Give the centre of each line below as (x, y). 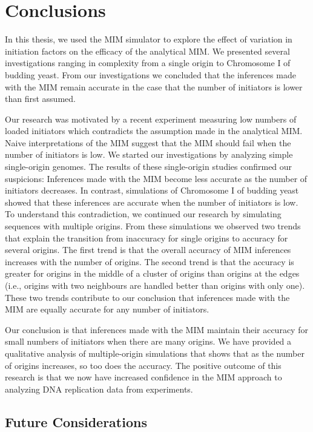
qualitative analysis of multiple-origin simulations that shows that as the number (155, 353)
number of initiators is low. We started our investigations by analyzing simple (149, 154)
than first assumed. (40, 99)
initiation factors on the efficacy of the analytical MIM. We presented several (147, 51)
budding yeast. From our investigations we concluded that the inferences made (150, 74)
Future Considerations (76, 421)
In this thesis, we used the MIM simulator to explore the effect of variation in (149, 39)
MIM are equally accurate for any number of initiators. (107, 309)
